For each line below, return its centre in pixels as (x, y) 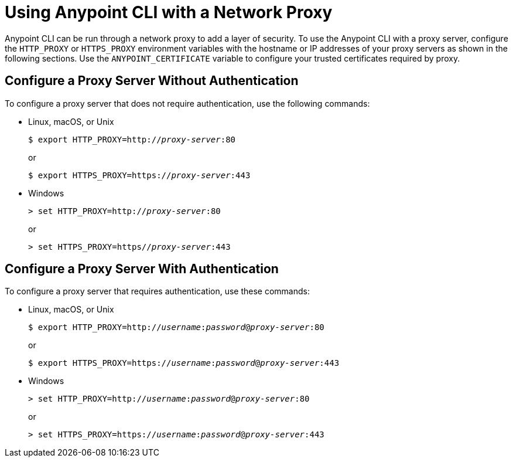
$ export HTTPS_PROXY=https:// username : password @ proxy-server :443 (184, 363)
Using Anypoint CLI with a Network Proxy (169, 12)
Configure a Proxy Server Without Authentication (152, 81)
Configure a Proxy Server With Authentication (142, 269)
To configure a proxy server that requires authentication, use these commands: (157, 291)
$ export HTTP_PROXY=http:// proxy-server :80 (132, 139)
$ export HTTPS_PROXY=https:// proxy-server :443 (139, 175)
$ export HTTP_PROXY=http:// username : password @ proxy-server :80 (176, 327)
